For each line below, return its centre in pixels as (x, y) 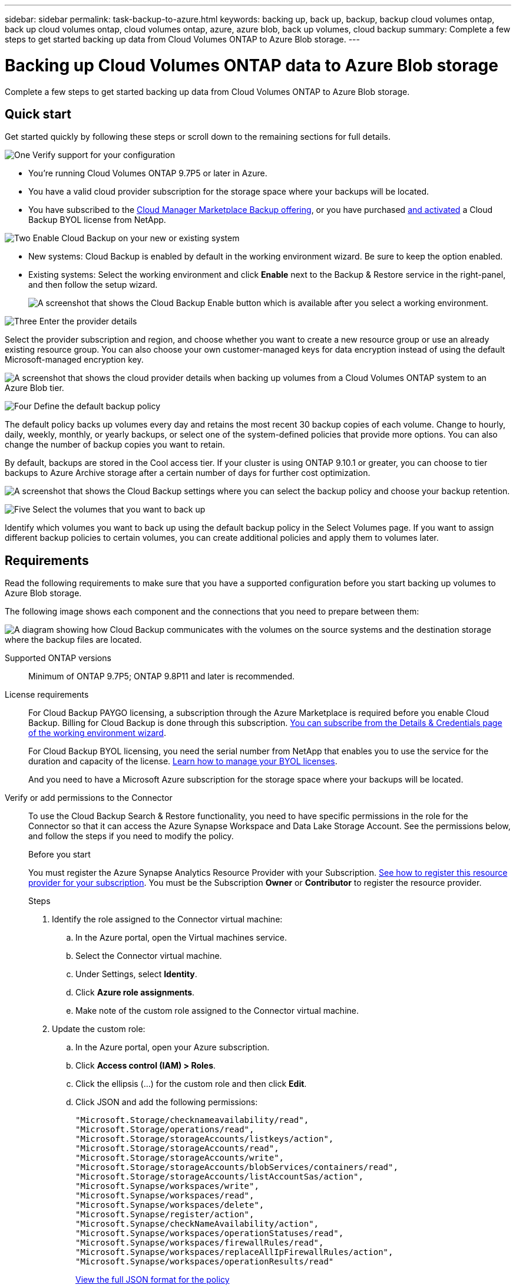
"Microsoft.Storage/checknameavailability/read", (192, 1120)
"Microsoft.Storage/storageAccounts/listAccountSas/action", (219, 1177)
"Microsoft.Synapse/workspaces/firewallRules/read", (200, 1243)
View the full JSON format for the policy (153, 1280)
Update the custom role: (99, 1029)
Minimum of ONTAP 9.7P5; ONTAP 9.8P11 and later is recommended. (162, 676)
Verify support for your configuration (104, 155)
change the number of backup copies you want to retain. (115, 445)
